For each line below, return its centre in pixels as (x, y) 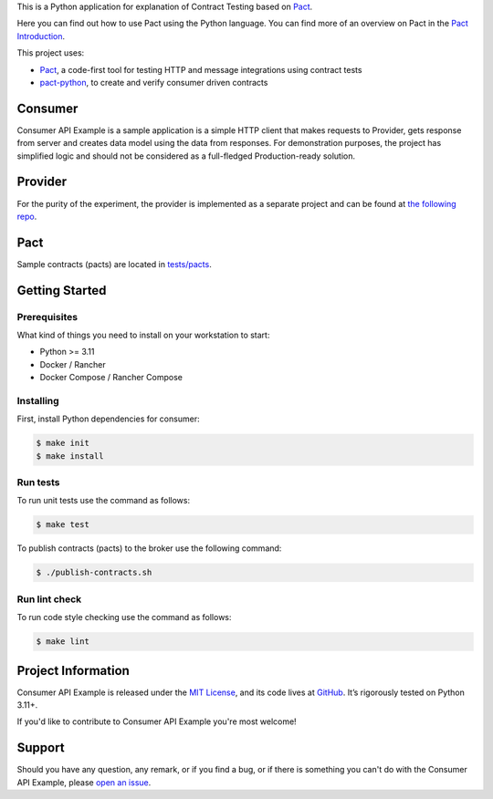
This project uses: (51, 53)
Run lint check (49, 599)
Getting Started (62, 291)
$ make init (63, 443)
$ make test (63, 525)
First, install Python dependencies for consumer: (108, 419)
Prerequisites (47, 316)
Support (41, 748)
